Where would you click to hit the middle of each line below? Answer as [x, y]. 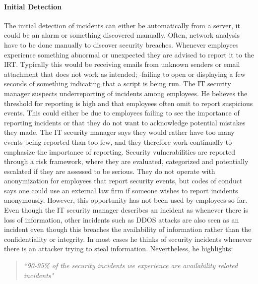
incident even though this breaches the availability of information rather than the [128, 229]
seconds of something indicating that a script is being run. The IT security [118, 84]
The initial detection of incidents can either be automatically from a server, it [122, 25]
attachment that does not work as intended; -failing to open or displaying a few [125, 74]
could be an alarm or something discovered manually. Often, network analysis [122, 35]
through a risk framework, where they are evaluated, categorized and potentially [126, 161]
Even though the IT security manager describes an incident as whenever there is [126, 210]
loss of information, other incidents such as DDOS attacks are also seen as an [122, 219]
